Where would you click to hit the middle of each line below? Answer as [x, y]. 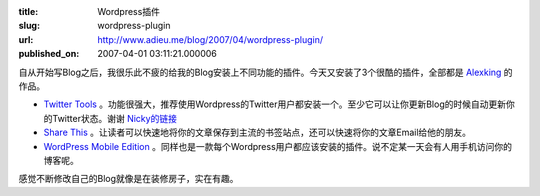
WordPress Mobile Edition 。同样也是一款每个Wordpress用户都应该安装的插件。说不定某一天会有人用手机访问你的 [278, 146]
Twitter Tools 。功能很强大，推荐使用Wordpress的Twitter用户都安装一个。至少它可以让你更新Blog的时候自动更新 [275, 104]
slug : [29, 26]
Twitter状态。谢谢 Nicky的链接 [114, 118]
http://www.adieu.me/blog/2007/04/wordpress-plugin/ [210, 39]
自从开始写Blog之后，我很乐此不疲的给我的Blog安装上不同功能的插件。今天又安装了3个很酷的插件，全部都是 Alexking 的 [266, 72]
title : [28, 11]
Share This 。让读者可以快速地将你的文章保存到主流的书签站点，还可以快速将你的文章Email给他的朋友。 [257, 132]
